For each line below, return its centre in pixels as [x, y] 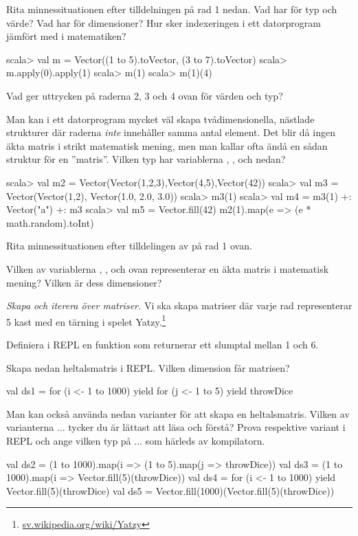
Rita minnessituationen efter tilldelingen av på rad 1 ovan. [129, 246]
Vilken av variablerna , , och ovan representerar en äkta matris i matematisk [168, 268]
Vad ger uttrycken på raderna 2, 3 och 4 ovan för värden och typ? [145, 95]
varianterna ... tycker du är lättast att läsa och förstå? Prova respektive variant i [176, 427]
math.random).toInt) [50, 222]
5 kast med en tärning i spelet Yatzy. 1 [86, 320]
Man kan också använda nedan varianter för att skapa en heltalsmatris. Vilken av [178, 413]
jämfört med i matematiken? [66, 36]
